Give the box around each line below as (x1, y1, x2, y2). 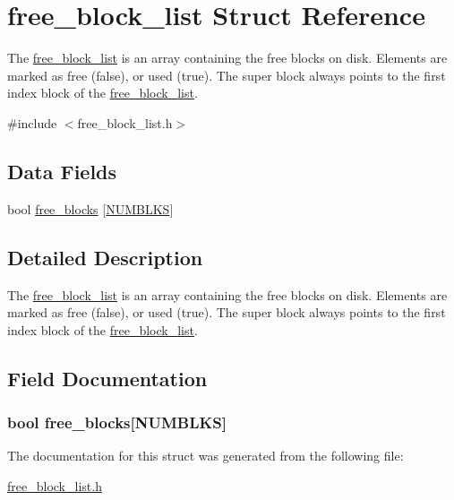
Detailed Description (7, 243, 203, 271)
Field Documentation (7, 364, 208, 392)
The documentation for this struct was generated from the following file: (7, 446, 404, 465)
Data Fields (7, 157, 117, 185)
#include (7, 113, 57, 132)
